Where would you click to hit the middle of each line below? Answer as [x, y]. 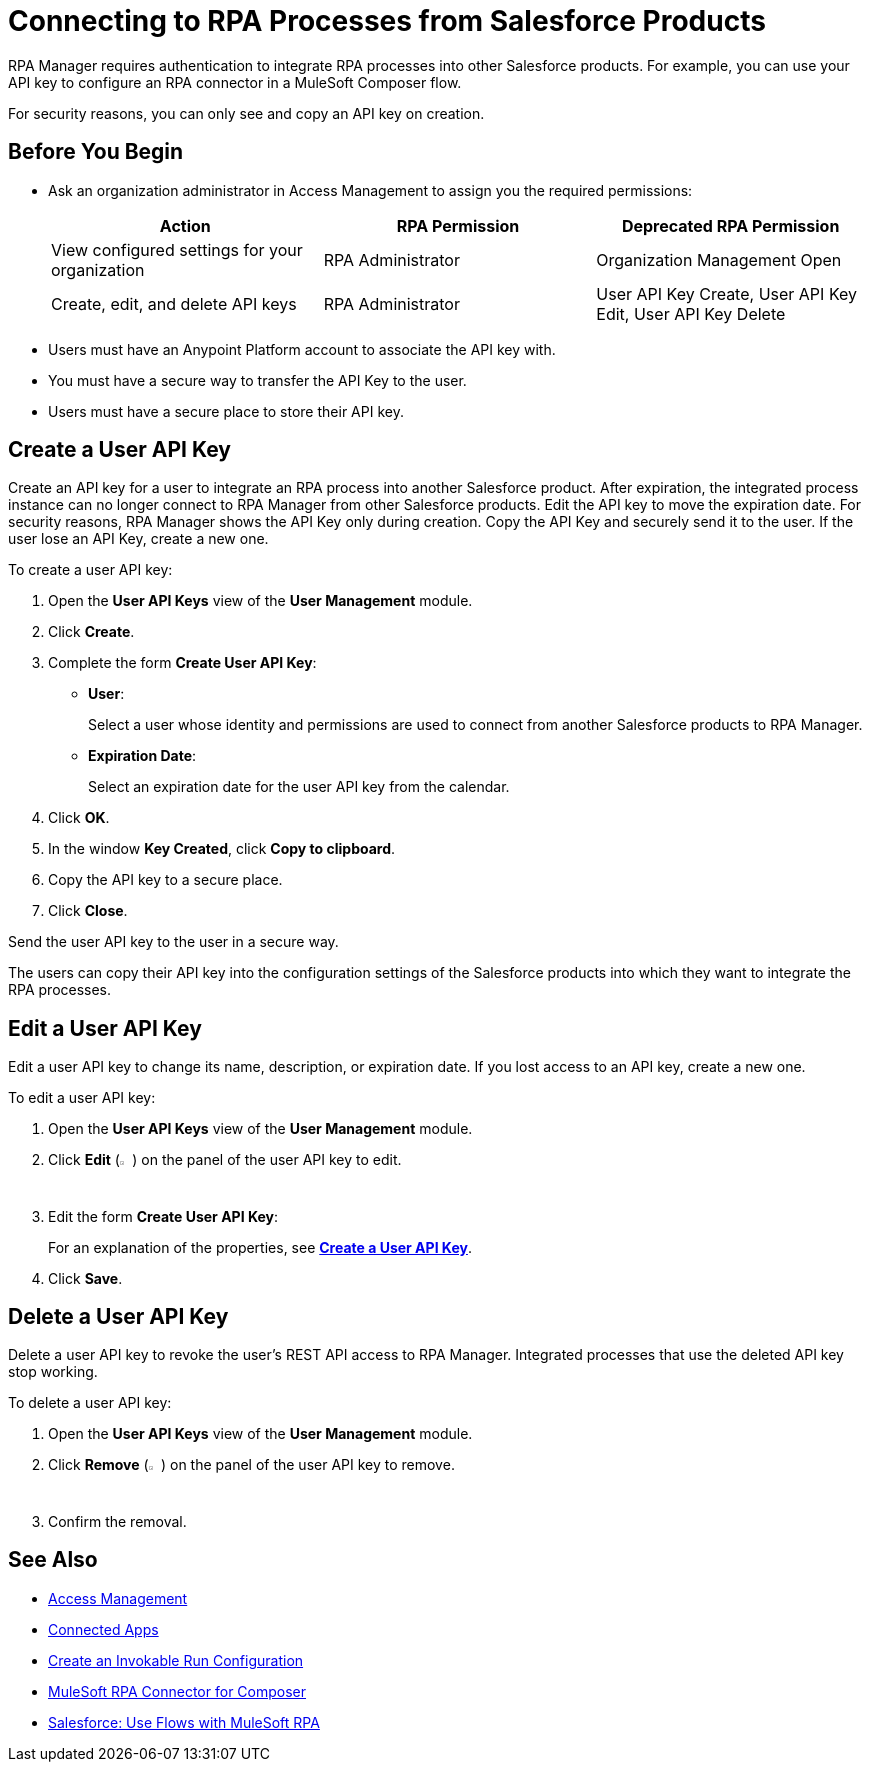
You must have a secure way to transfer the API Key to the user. [257, 380]
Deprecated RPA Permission [730, 225]
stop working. [53, 1372]
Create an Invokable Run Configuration [176, 1660]
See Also [53, 1560]
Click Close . [88, 911]
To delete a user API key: [90, 1403]
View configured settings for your [177, 249]
